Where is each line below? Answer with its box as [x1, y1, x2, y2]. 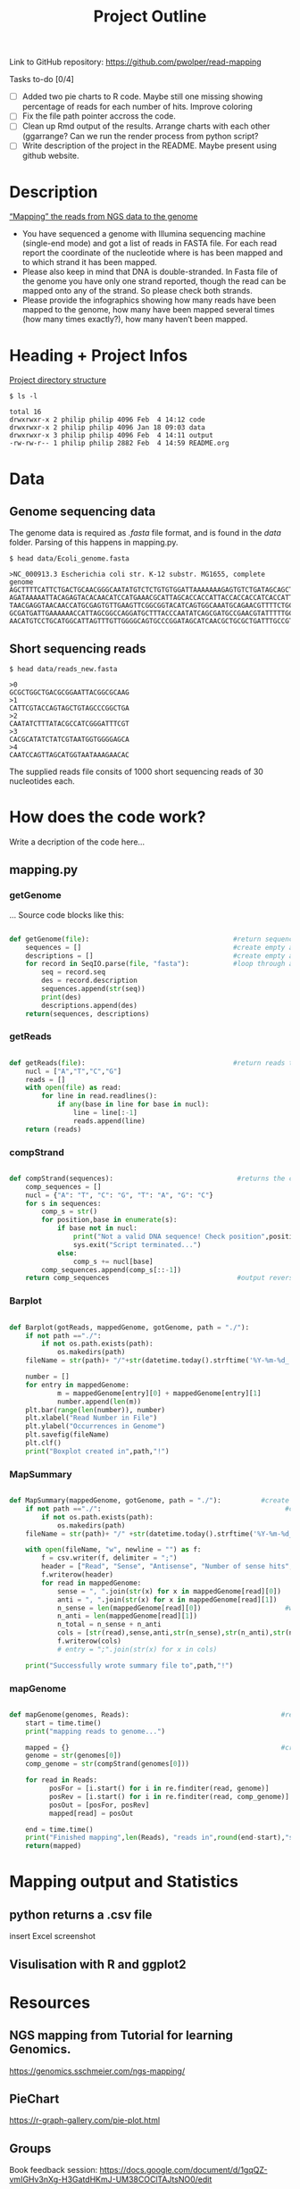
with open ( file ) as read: [25, 1083, 122, 1093]
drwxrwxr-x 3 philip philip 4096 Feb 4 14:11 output [9, 431, 214, 440]
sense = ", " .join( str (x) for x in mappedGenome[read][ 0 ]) [56, 1586, 281, 1595]
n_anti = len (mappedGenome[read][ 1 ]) [56, 1611, 198, 1621]
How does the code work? [9, 807, 206, 828]
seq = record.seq [41, 968, 105, 977]
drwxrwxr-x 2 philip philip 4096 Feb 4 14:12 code [9, 415, 205, 425]
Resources [9, 1993, 91, 2012]
